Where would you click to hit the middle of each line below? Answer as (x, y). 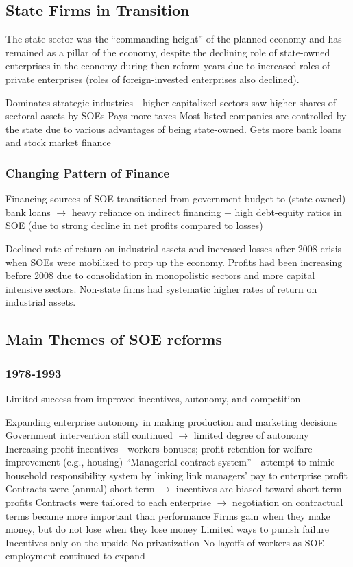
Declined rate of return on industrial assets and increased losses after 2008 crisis (174, 248)
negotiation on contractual (288, 502)
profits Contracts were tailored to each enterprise (108, 502)
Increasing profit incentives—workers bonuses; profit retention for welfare (159, 448)
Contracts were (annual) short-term (80, 488)
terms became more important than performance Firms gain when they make (168, 515)
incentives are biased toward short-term (259, 488)
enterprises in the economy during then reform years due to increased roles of (168, 65)
